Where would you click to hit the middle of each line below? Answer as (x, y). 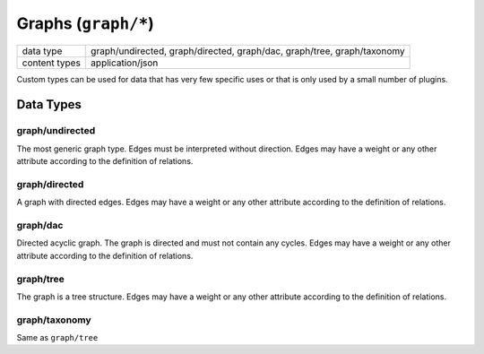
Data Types (49, 104)
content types (51, 63)
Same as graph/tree (57, 338)
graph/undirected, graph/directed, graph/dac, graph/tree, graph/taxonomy (248, 51)
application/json (125, 63)
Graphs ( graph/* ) (85, 23)
